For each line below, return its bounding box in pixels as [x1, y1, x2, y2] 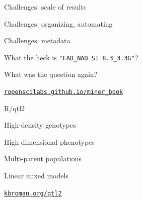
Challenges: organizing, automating [4, 18, 113, 29]
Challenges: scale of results [4, 2, 87, 12]
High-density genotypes [4, 120, 76, 130]
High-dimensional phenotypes [4, 136, 95, 147]
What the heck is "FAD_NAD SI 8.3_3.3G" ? [4, 52, 138, 62]
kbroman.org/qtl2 [4, 189, 62, 197]
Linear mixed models [4, 170, 68, 181]
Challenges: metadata [4, 35, 70, 46]
